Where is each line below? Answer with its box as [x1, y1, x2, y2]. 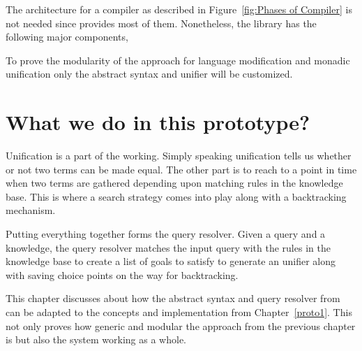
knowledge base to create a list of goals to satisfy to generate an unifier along [6, 254, 335, 268]
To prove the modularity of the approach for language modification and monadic [6, 52, 350, 67]
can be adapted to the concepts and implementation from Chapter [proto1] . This [6, 305, 352, 320]
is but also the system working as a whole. [6, 332, 186, 347]
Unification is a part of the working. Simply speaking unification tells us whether [6, 148, 352, 163]
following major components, [6, 29, 128, 44]
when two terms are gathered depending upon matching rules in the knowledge [6, 175, 343, 190]
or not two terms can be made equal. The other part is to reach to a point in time [6, 162, 357, 176]
